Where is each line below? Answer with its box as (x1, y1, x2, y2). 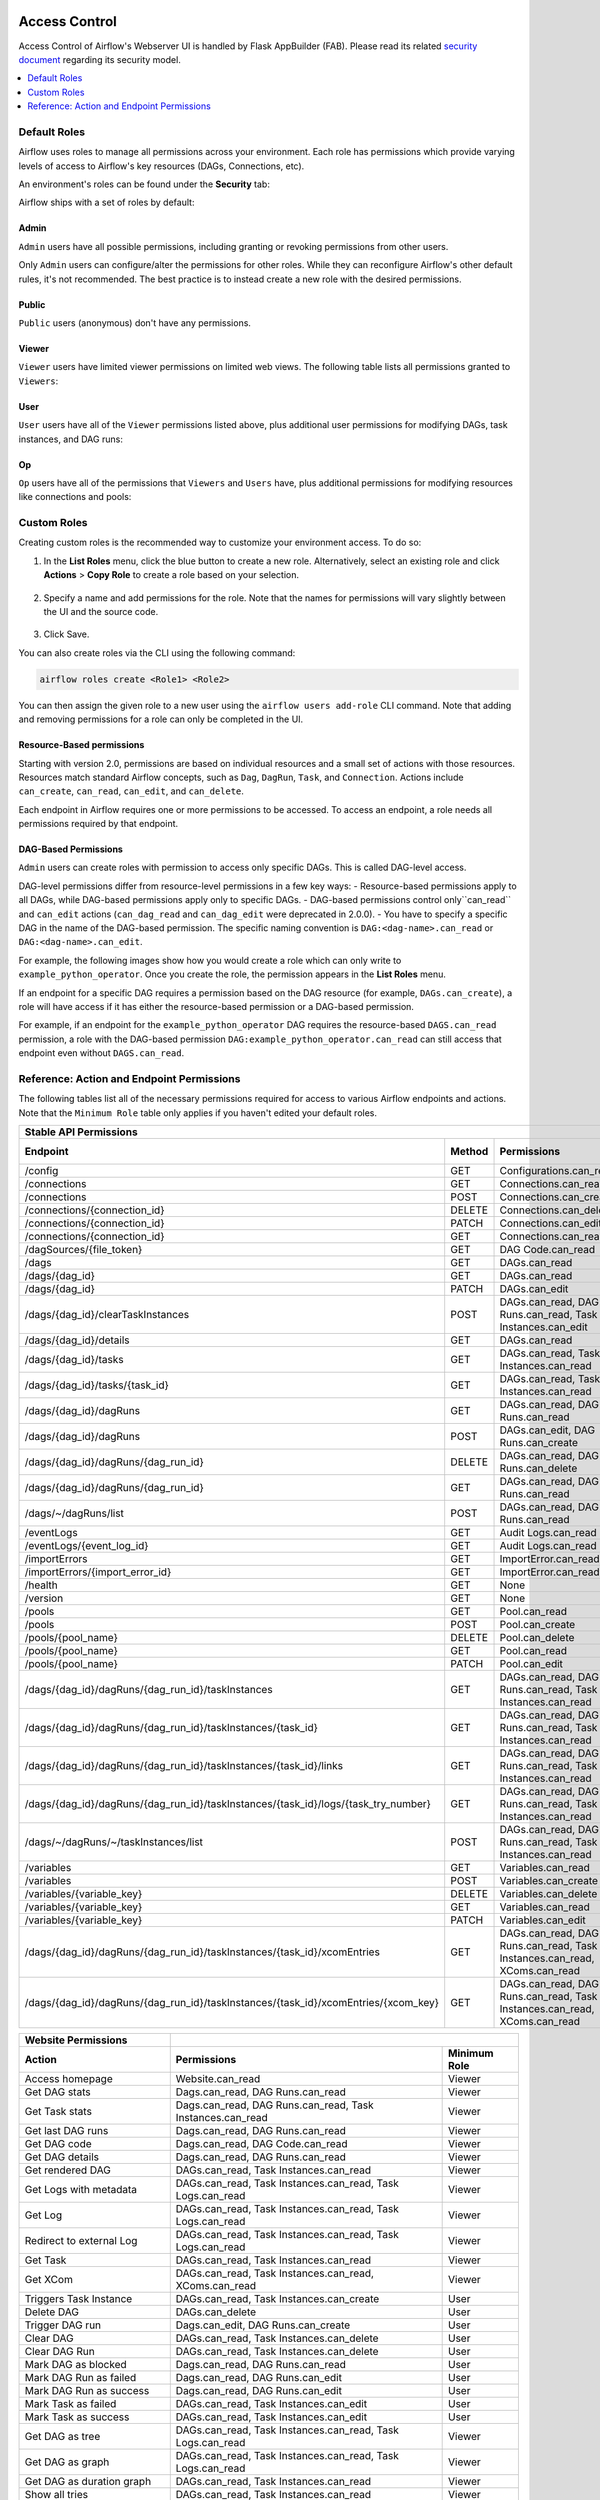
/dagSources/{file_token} (24, 1243, 143, 1257)
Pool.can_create (499, 1618, 576, 1632)
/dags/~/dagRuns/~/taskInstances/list (24, 1835, 204, 1849)
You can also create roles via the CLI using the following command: (18, 646, 296, 659)
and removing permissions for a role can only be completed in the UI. (18, 713, 304, 725)
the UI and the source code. (43, 606, 159, 617)
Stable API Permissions (24, 1125, 139, 1139)
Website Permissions (24, 2033, 128, 2047)
